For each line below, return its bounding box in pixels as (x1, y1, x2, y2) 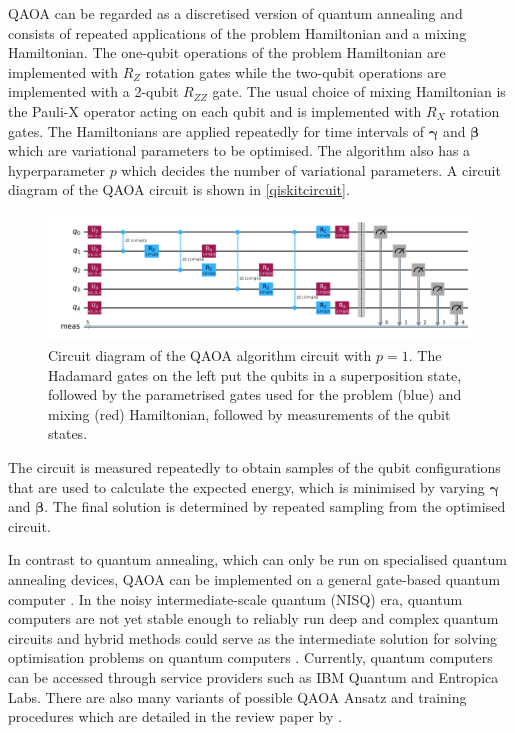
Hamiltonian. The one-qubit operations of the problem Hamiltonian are (8, 42, 446, 63)
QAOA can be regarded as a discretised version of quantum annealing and (8, 3, 463, 23)
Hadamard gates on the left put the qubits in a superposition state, (48, 364, 462, 385)
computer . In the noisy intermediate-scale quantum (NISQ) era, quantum (8, 588, 463, 609)
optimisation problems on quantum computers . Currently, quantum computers (8, 647, 493, 668)
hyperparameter (8, 159, 105, 180)
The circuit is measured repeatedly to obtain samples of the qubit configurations (8, 457, 501, 478)
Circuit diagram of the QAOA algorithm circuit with (48, 345, 372, 366)
